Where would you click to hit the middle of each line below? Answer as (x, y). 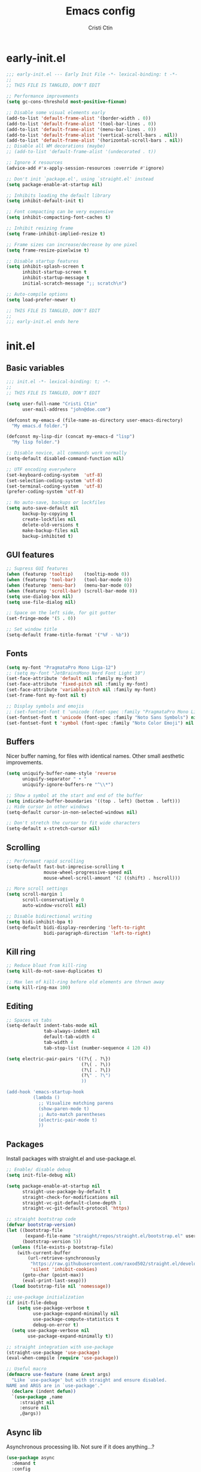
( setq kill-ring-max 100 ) (38, 988)
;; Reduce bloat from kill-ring (46, 966)
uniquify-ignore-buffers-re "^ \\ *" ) (68, 785)
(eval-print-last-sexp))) (54, 1280)
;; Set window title (32, 629)
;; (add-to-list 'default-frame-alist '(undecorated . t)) (81, 152)
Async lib (24, 1432)
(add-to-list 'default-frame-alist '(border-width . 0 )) (79, 118)
